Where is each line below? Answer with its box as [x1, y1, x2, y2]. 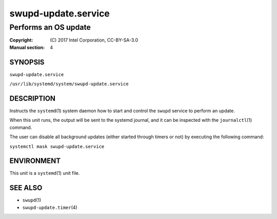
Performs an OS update [9, 23, 91, 32]
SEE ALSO [9, 184, 43, 192]
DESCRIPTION [9, 94, 56, 103]
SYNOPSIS [9, 58, 45, 66]
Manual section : [9, 44, 45, 50]
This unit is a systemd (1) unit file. [9, 170, 80, 176]
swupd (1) [22, 197, 42, 203]
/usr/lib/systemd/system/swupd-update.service [9, 81, 129, 87]
